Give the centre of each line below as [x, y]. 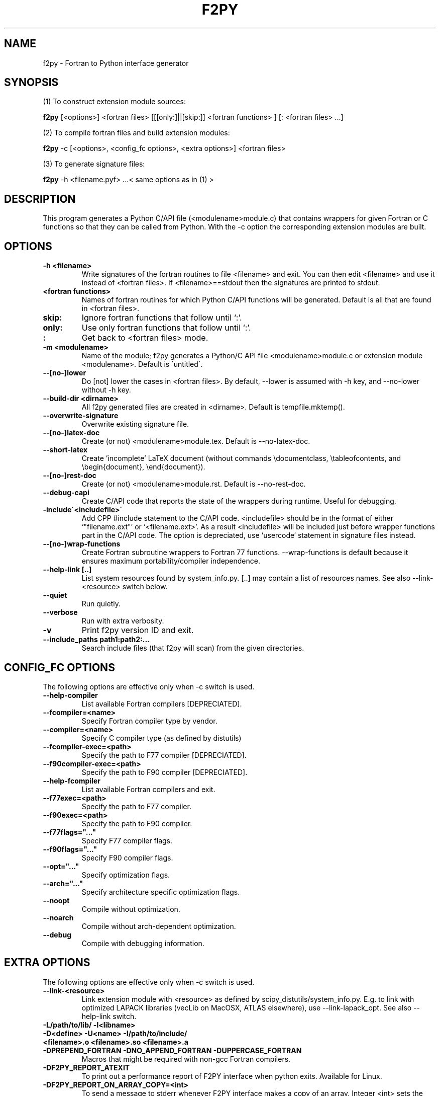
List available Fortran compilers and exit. [148, 789]
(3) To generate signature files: [94, 164]
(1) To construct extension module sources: [114, 102]
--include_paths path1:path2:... [96, 640]
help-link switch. [109, 1016]
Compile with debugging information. [143, 943]
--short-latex [65, 450]
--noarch [58, 917]
